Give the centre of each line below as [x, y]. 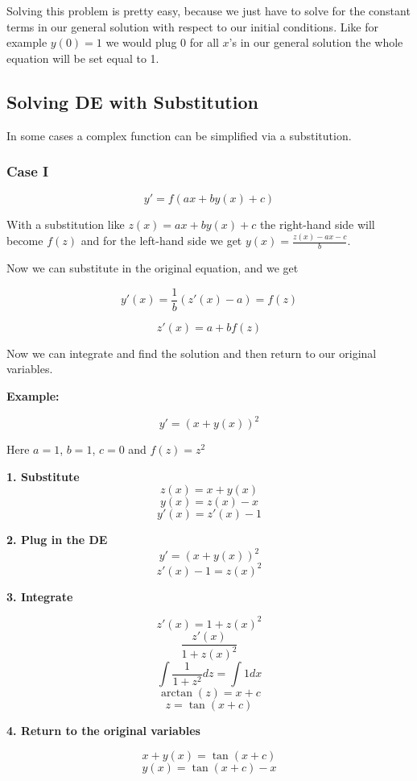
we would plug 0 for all [162, 42]
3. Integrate [40, 596]
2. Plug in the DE [57, 540]
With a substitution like [66, 224]
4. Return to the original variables [103, 731]
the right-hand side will [317, 224]
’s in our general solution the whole [316, 42]
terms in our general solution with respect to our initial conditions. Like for [192, 26]
